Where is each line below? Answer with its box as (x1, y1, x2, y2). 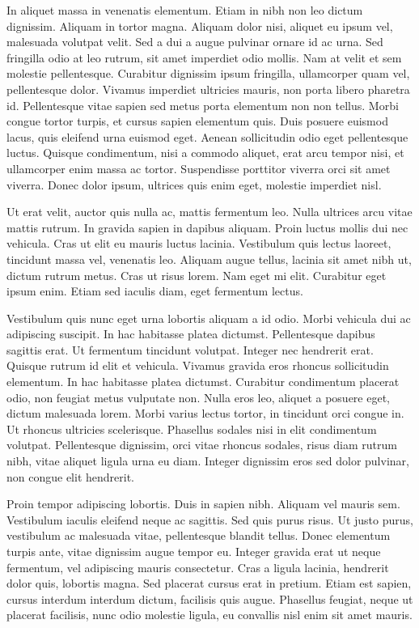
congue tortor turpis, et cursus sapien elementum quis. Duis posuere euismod (6, 112, 388, 129)
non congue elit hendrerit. (6, 468, 134, 485)
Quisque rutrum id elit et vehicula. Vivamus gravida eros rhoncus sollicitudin (6, 357, 389, 374)
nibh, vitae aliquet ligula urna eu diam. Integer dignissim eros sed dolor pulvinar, (6, 452, 409, 469)
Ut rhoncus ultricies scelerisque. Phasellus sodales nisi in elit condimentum (6, 420, 377, 437)
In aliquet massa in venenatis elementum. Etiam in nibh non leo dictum (6, 2, 363, 18)
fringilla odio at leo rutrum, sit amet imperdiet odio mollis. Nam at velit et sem (6, 49, 402, 66)
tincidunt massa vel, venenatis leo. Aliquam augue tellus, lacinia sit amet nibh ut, (6, 250, 412, 267)
